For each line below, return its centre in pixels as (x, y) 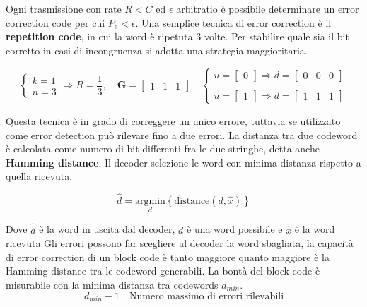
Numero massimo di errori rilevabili (207, 296)
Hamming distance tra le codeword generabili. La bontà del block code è (163, 271)
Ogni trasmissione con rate (64, 8)
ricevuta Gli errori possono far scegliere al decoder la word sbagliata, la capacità (180, 243)
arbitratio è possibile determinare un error (268, 8)
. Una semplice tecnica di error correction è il (233, 22)
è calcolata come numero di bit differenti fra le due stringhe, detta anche (163, 149)
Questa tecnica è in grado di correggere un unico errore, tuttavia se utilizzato (173, 120)
